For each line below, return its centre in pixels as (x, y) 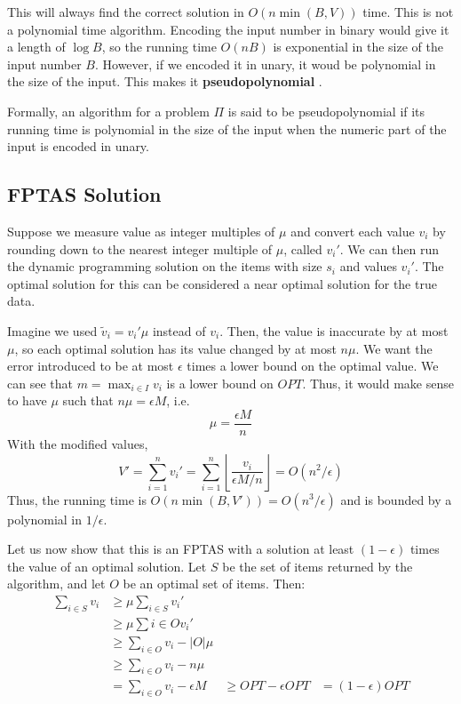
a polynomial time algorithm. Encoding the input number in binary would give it (228, 29)
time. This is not (408, 12)
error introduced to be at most (91, 366)
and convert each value (353, 231)
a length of (36, 47)
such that (88, 400)
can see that (40, 383)
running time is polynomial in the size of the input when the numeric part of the (227, 128)
